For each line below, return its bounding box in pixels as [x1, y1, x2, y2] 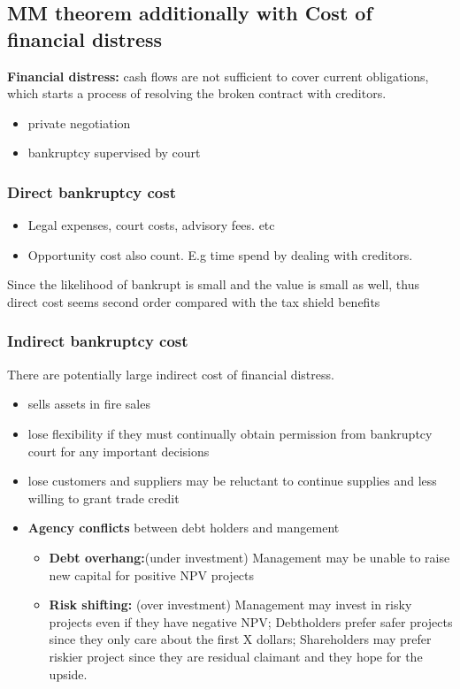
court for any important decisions [27, 441, 210, 460]
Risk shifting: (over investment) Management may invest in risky [49, 595, 412, 614]
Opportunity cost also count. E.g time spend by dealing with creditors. [27, 245, 413, 264]
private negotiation [27, 113, 131, 132]
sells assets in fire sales [27, 394, 150, 413]
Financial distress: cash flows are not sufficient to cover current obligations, [7, 66, 429, 85]
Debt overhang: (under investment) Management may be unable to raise [49, 547, 450, 566]
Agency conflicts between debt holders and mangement [27, 518, 340, 537]
